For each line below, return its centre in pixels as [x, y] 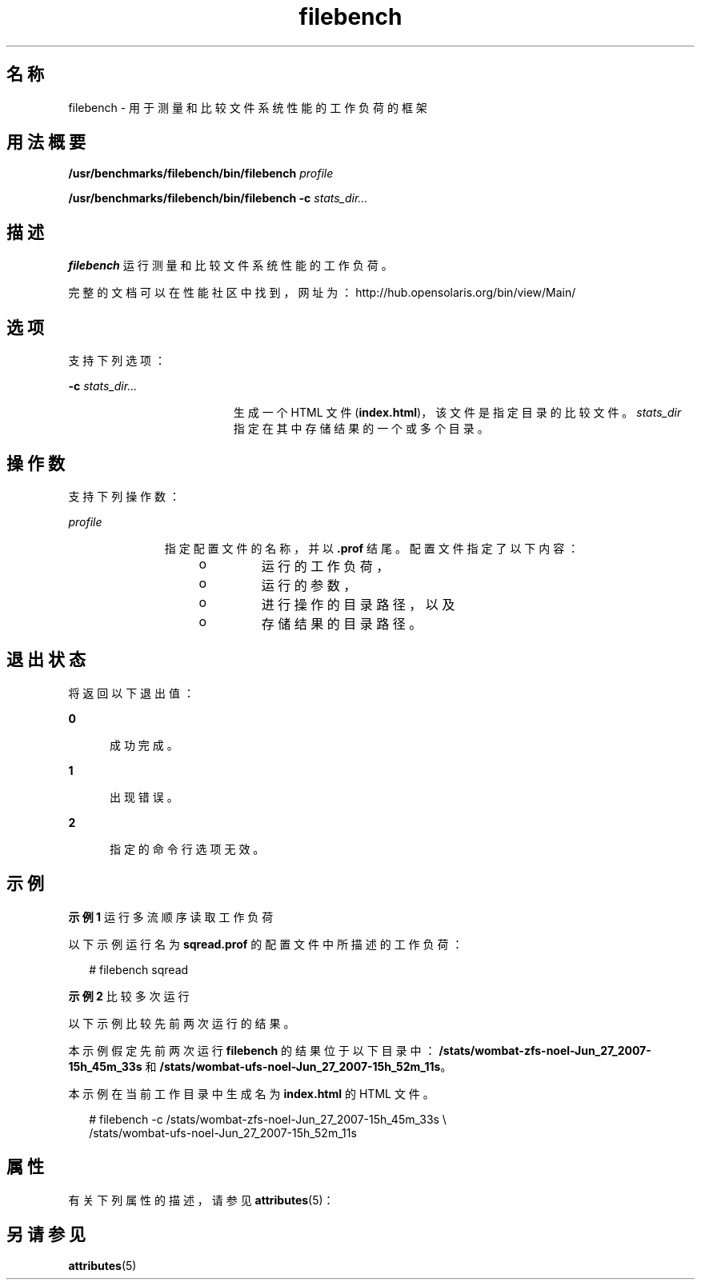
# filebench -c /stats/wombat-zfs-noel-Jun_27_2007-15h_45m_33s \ [268, 1119]
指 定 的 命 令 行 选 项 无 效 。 [187, 849]
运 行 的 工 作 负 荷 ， [325, 566]
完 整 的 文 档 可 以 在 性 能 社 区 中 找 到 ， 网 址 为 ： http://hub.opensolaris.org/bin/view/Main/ [322, 293]
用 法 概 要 [46, 142]
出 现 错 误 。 [144, 797]
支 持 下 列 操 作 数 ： [124, 496]
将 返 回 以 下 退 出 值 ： [131, 693]
